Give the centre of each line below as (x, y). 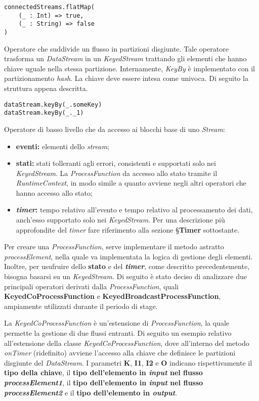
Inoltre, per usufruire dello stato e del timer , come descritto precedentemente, (127, 266)
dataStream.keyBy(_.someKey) (53, 104)
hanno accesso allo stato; (54, 192)
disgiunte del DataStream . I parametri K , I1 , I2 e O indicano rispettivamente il (128, 362)
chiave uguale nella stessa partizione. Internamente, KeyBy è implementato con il (130, 68)
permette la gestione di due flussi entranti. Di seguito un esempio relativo (118, 333)
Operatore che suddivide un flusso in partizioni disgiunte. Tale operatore (116, 48)
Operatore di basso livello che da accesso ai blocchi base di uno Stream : (115, 129)
